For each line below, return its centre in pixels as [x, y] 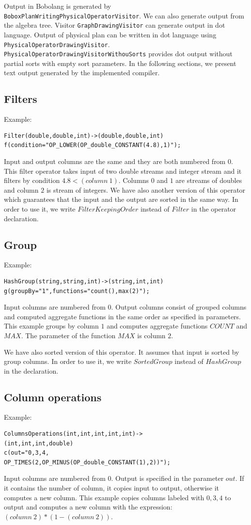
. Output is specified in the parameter [167, 478]
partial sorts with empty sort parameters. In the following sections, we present [120, 63]
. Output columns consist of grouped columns [179, 307]
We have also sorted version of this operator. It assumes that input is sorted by [122, 352]
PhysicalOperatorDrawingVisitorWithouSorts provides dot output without [118, 54]
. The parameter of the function [68, 335]
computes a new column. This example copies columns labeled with [104, 497]
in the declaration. [31, 370]
